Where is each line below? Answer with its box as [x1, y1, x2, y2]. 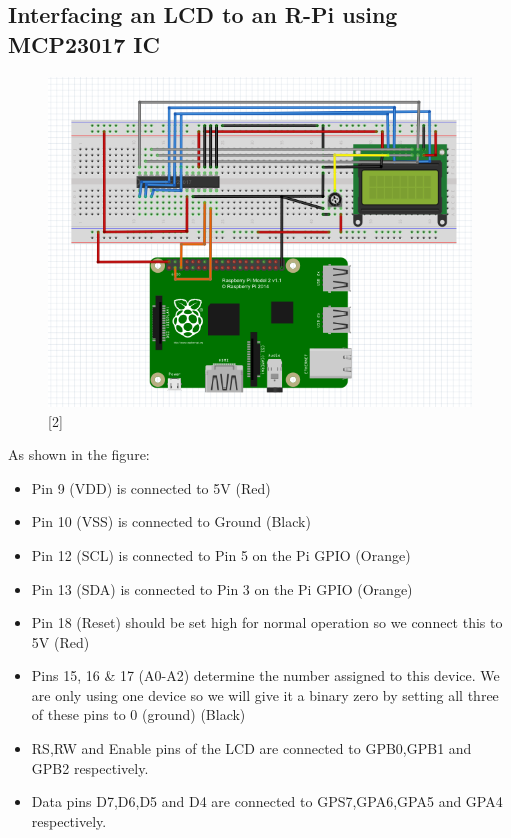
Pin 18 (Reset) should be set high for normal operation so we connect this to [31, 612, 503, 633]
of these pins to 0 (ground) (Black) [31, 704, 246, 725]
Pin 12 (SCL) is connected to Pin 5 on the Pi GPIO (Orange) [31, 544, 411, 565]
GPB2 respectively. [31, 757, 149, 778]
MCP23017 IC [8, 28, 160, 59]
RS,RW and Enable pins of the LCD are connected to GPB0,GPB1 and [31, 738, 472, 759]
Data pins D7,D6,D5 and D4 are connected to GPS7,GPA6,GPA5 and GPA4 [31, 791, 503, 812]
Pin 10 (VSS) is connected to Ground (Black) [31, 511, 311, 532]
